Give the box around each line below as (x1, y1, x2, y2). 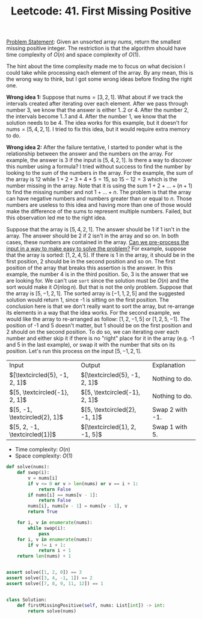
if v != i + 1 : (28, 542, 66, 548)
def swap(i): (17, 470, 50, 476)
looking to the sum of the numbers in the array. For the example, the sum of (6, 169, 194, 177)
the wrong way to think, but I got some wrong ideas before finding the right (6, 75, 192, 83)
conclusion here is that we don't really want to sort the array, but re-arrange (6, 303, 195, 310)
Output (81, 361, 100, 369)
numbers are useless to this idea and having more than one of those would (6, 201, 191, 209)
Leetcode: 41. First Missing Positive (11, 4, 191, 18)
